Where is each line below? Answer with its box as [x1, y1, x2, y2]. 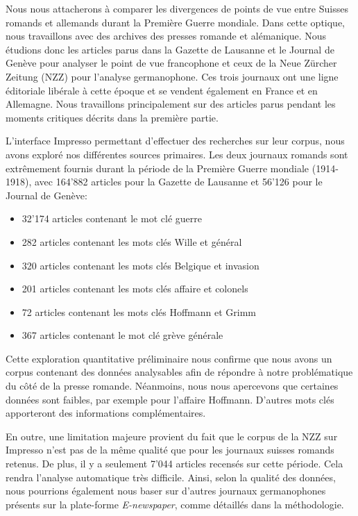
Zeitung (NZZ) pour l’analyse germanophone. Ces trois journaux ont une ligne [6, 69, 339, 83]
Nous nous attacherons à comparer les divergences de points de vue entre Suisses [6, 1, 348, 15]
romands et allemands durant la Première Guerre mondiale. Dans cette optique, [6, 15, 346, 29]
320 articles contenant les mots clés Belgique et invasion [22, 258, 259, 272]
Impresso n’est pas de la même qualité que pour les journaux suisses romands [6, 442, 334, 457]
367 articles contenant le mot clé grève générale [22, 328, 223, 342]
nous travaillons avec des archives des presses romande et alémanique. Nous [6, 28, 326, 43]
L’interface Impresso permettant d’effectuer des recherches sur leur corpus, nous [6, 133, 345, 148]
